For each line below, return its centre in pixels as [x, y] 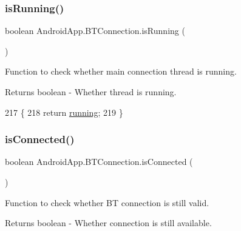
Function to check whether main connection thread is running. [121, 71]
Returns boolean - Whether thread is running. [91, 92]
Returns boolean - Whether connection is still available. [108, 223]
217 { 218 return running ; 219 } [64, 112]
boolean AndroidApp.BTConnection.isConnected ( [99, 162]
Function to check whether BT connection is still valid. [107, 202]
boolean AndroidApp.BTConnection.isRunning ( [95, 31]
